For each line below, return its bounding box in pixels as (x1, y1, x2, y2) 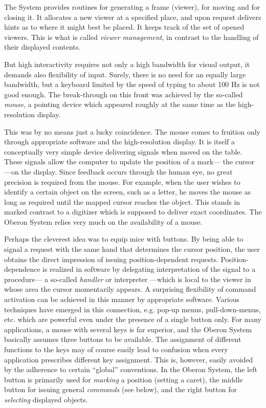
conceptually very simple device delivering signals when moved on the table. (4, 146, 242, 157)
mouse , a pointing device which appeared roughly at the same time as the (4, 99, 236, 110)
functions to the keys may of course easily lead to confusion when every (4, 344, 228, 354)
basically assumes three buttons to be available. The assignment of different (4, 334, 241, 345)
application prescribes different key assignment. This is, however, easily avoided (4, 354, 253, 364)
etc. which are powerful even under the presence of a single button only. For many (4, 314, 261, 325)
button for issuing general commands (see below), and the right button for (4, 384, 237, 395)
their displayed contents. (4, 41, 81, 52)
